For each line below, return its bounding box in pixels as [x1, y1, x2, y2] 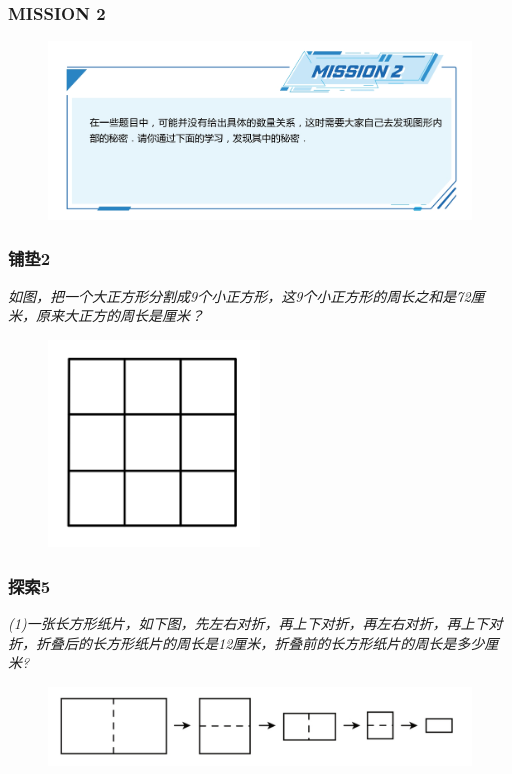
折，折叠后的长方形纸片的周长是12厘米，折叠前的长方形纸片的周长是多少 [8, 632, 485, 653]
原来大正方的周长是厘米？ [35, 305, 204, 326]
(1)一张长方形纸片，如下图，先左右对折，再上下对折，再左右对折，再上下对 [8, 613, 503, 634]
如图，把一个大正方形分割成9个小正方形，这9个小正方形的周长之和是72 [8, 285, 471, 306]
